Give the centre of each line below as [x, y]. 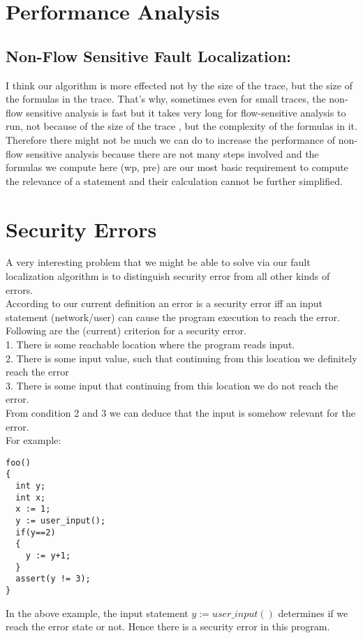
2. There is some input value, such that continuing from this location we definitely [181, 358]
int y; [31, 486]
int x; [31, 497]
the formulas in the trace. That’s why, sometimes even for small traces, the [166, 99]
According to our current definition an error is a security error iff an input [164, 303]
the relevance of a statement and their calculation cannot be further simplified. [174, 180]
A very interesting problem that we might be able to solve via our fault [158, 262]
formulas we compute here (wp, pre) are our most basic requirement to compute [177, 167]
